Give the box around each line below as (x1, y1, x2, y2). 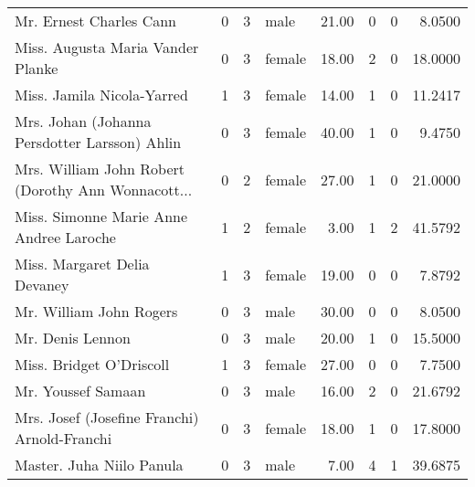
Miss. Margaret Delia (15, 253, 150, 274)
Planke (15, 58, 58, 79)
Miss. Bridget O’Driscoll (15, 354, 170, 375)
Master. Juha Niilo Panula (15, 454, 184, 475)
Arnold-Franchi (15, 428, 112, 449)
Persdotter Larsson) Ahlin (15, 132, 182, 153)
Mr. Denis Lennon (15, 327, 131, 348)
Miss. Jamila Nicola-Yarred (15, 84, 188, 105)
